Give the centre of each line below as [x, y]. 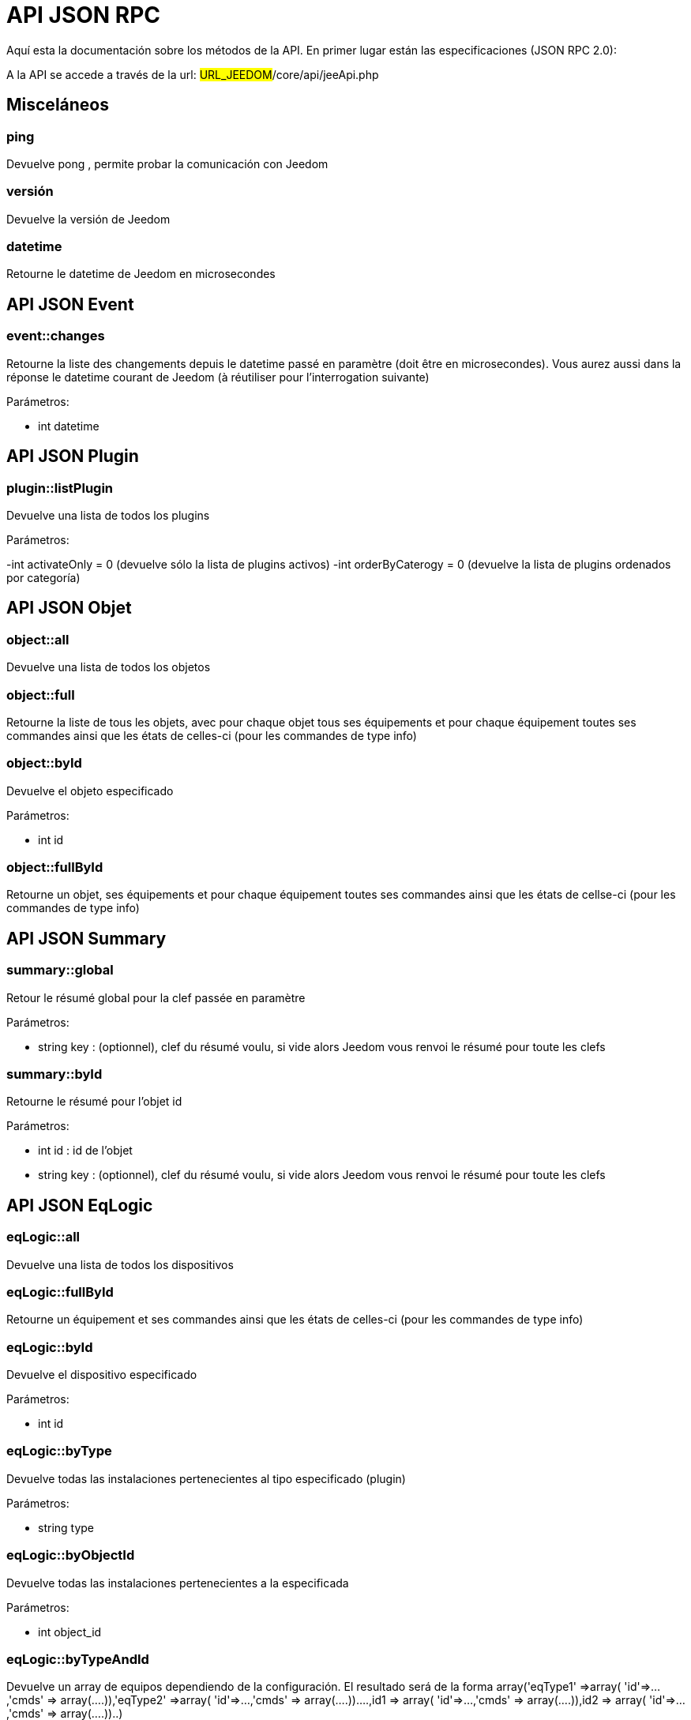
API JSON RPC [84, 15]
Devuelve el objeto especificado [90, 791]
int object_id [70, 1632]
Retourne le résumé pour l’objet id [94, 1102]
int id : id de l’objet [85, 1151]
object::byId [44, 763]
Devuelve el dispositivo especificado [102, 1375]
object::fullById [55, 867]
